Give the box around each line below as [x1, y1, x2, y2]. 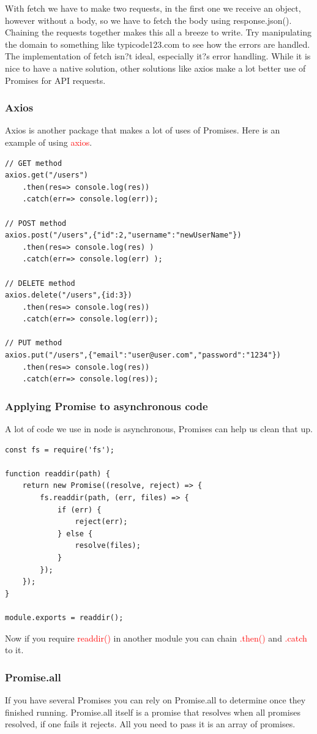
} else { [57, 529, 93, 538]
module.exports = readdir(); [5, 613, 124, 622]
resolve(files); [75, 541, 141, 550]
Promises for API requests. [5, 73, 106, 86]
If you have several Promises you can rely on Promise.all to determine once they [5, 693, 306, 706]
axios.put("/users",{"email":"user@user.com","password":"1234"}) [5, 351, 282, 360]
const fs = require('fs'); [5, 445, 114, 454]
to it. [5, 643, 24, 656]
